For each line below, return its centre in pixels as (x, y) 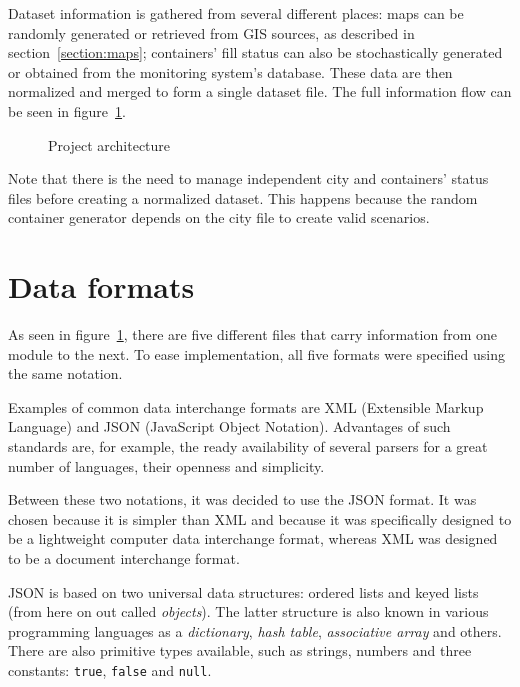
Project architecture (109, 144)
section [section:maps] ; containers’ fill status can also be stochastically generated (255, 52)
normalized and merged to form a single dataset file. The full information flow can (260, 91)
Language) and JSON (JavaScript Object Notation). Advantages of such (229, 426)
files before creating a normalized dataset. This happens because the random (243, 197)
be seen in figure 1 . (67, 110)
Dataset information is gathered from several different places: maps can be (236, 13)
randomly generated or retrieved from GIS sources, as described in (211, 32)
